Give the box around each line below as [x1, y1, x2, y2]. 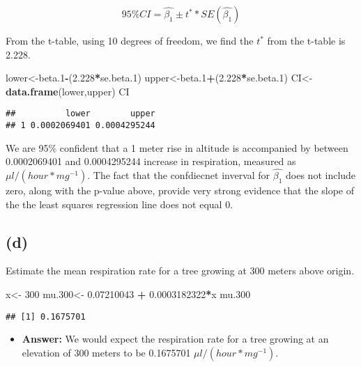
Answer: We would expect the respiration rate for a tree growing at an [22, 331, 329, 346]
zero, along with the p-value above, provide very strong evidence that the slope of [6, 183, 355, 198]
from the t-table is [267, 33, 346, 47]
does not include [286, 168, 356, 182]
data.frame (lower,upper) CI [6, 84, 130, 98]
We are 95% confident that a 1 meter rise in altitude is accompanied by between [6, 140, 348, 155]
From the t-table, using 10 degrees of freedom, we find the [6, 33, 254, 47]
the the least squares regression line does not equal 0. [6, 196, 233, 211]
